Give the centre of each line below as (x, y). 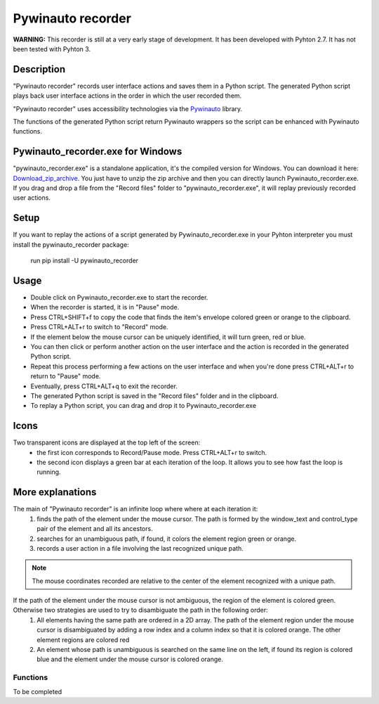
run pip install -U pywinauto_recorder (85, 261)
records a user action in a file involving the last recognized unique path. (140, 548)
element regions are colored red (83, 639)
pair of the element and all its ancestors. (95, 529)
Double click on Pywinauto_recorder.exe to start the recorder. (119, 297)
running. (49, 472)
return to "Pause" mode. (66, 376)
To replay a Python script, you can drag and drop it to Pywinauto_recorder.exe (143, 406)
